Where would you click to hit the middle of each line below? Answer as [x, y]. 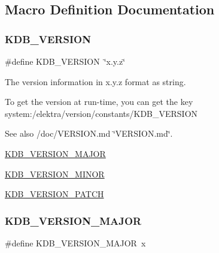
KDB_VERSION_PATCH [54, 194]
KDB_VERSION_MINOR [55, 174]
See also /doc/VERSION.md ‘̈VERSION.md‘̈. [89, 133]
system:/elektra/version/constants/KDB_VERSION [101, 113]
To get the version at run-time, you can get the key [99, 102]
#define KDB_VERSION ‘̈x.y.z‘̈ [65, 61]
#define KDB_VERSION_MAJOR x [75, 243]
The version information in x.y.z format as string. [95, 81]
